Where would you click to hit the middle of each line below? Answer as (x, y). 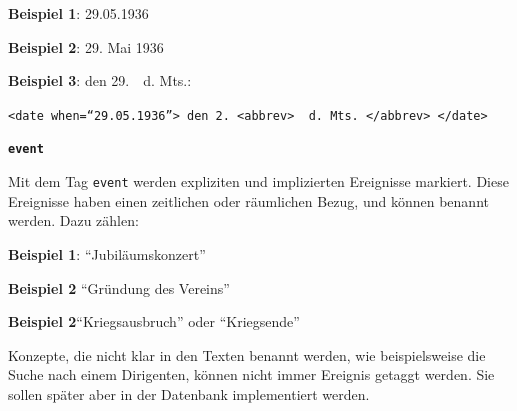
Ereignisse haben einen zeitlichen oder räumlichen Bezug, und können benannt (248, 200)
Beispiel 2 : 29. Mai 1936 (86, 46)
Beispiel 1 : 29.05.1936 (78, 13)
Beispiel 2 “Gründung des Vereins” (119, 287)
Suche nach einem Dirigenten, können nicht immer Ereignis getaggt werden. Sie (251, 374)
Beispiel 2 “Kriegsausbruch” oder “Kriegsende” (154, 321)
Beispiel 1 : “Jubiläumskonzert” (107, 253)
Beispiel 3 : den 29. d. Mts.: (100, 80)
